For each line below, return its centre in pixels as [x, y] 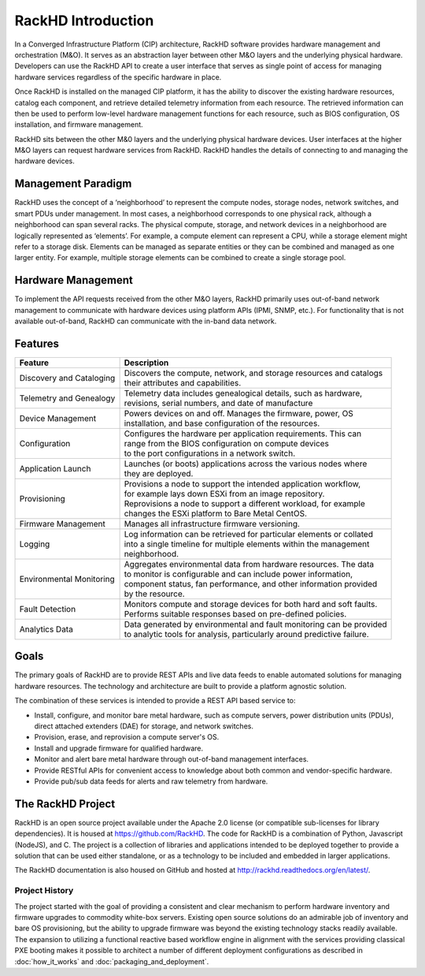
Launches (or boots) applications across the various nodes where [246, 464]
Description [146, 363]
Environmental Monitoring [67, 579]
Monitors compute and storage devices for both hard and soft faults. [251, 604]
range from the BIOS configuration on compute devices [227, 443]
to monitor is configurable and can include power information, [238, 574]
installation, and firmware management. [79, 125]
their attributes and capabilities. [183, 382]
